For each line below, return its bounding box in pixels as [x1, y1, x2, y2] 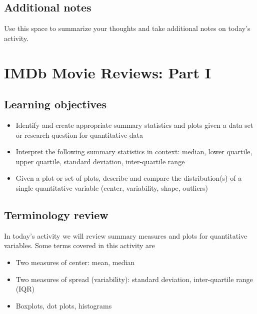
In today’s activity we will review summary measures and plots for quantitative [4, 230, 247, 241]
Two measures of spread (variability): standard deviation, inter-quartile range [15, 274, 253, 284]
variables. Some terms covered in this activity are [4, 240, 155, 251]
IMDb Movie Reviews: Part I [4, 62, 211, 82]
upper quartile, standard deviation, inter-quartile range [15, 156, 185, 166]
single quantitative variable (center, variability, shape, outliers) [15, 182, 208, 193]
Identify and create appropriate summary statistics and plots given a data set [15, 119, 253, 130]
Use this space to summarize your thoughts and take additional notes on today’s [4, 23, 250, 33]
